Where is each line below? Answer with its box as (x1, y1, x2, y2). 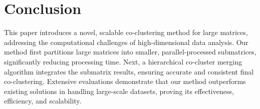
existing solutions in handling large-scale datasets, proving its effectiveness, (4, 85, 234, 96)
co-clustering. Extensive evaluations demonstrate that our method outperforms (4, 76, 246, 86)
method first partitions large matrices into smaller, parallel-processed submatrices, (4, 46, 256, 57)
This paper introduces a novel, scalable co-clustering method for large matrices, (4, 27, 248, 37)
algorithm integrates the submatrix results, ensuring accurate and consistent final (4, 66, 254, 76)
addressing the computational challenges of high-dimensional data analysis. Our (4, 36, 248, 47)
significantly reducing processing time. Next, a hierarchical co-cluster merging (4, 56, 242, 66)
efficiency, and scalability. (4, 95, 82, 106)
